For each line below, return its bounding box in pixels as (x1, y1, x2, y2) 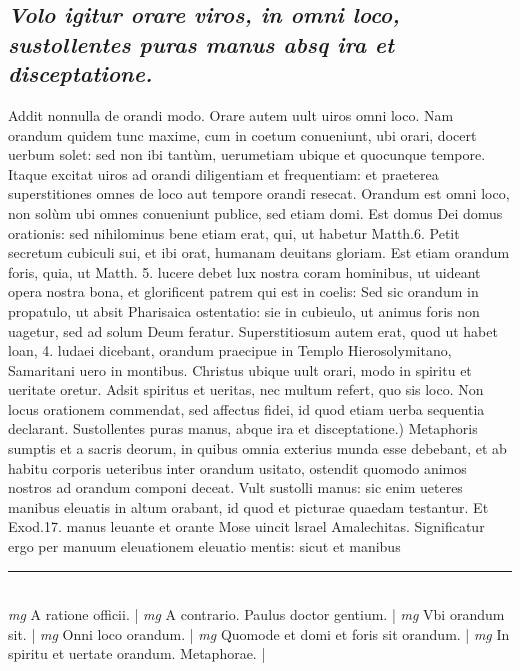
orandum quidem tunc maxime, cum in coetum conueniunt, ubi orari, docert (8, 124, 477, 145)
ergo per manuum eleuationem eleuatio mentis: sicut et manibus (8, 536, 401, 557)
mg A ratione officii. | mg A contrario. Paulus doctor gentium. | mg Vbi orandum (8, 604, 505, 625)
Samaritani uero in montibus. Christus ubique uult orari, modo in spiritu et (8, 359, 472, 380)
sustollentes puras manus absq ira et (8, 28, 395, 59)
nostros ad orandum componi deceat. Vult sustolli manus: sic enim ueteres (8, 477, 463, 498)
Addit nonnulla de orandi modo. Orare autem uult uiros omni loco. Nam (8, 104, 454, 125)
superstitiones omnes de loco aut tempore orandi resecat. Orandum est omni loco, (8, 183, 510, 204)
